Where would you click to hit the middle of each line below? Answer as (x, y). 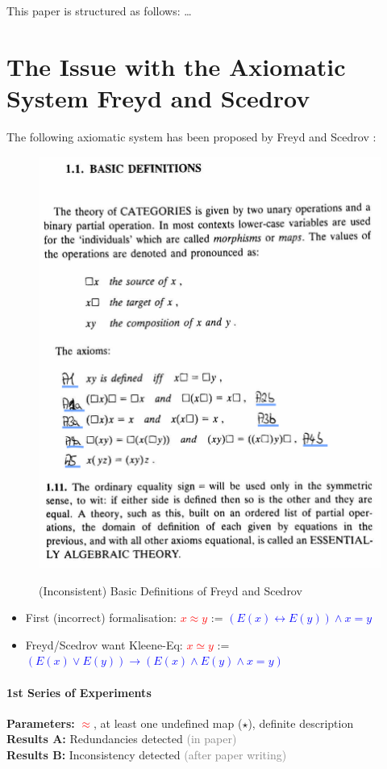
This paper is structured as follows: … (99, 11)
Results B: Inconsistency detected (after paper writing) (147, 755)
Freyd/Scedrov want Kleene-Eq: (104, 644)
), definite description (301, 723)
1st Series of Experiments (79, 692)
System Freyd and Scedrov (158, 97)
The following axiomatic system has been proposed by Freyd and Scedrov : (191, 136)
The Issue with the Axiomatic (176, 66)
